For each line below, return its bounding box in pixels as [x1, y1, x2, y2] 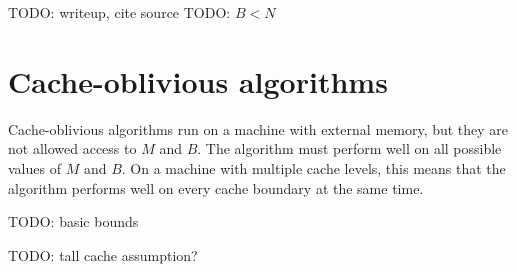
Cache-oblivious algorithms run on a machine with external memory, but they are [8, 118, 509, 139]
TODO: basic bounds [8, 211, 139, 232]
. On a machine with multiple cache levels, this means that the [121, 157, 506, 178]
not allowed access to [8, 138, 137, 159]
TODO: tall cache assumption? [8, 244, 198, 265]
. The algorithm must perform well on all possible [197, 138, 502, 159]
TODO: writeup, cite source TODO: [8, 2, 231, 22]
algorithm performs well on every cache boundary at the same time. [8, 177, 424, 198]
